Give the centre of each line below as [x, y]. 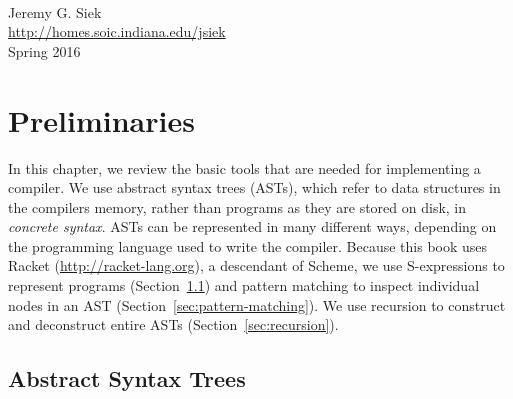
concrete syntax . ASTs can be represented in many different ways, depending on [252, 226]
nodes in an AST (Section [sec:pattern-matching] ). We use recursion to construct [257, 304]
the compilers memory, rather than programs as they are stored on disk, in [237, 206]
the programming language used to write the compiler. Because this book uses [248, 245]
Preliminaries [101, 119]
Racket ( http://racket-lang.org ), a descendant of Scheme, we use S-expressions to [256, 265]
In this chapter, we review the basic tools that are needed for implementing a [244, 167]
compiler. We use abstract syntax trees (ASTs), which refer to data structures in [254, 187]
